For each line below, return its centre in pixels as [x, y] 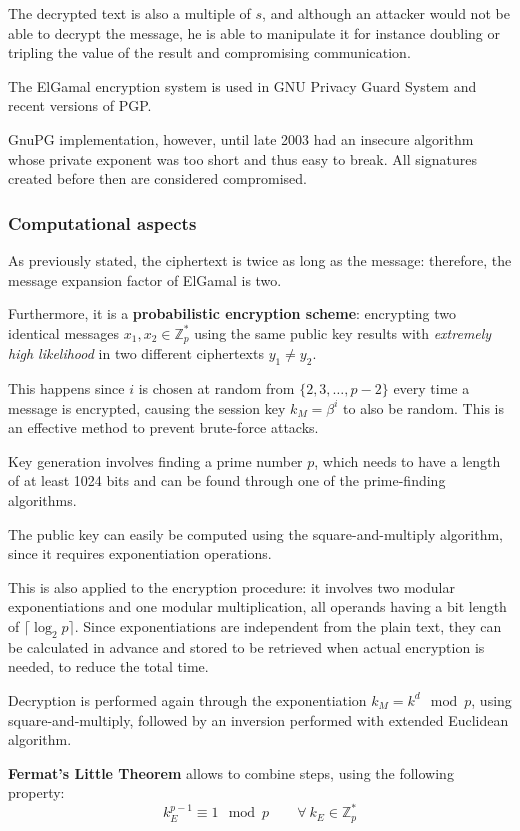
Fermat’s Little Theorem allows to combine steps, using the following [231, 772]
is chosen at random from [216, 388]
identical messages [64, 332]
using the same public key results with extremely [343, 332]
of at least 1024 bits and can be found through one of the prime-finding [227, 480]
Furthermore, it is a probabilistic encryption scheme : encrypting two [232, 313]
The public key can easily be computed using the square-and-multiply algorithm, [255, 533]
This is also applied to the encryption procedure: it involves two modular [231, 586]
